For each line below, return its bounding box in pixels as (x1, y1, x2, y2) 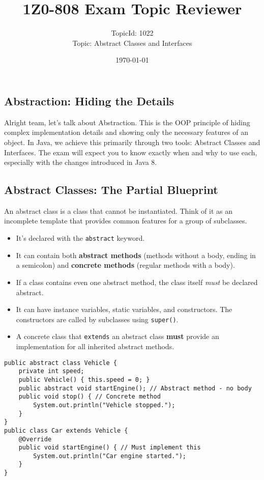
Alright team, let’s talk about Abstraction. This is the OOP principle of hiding (4, 117, 250, 127)
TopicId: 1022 (111, 27, 154, 38)
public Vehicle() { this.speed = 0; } (18, 376, 150, 383)
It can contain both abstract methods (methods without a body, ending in (16, 249, 256, 260)
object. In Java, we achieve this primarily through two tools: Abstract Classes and (4, 136, 260, 147)
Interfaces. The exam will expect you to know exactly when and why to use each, (4, 147, 257, 157)
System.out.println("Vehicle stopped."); (33, 401, 175, 409)
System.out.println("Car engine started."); (33, 452, 186, 460)
